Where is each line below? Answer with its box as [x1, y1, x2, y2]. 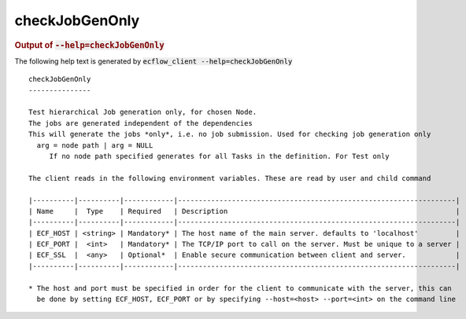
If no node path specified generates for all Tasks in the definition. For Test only [49, 152, 390, 160]
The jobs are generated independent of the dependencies [28, 119, 253, 127]
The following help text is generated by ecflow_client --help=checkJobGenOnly [14, 56, 293, 66]
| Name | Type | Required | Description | [28, 207, 460, 215]
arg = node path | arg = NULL [36, 141, 153, 149]
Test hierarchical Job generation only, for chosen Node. [28, 108, 257, 117]
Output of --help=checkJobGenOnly [14, 39, 165, 50]
